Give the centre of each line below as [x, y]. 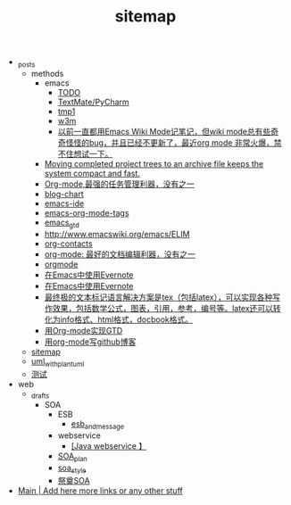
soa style [72, 468]
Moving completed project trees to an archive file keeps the [154, 163]
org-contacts [68, 244]
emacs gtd [62, 223]
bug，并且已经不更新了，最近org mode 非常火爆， [181, 142]
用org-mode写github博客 [90, 342]
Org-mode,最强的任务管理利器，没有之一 [119, 184]
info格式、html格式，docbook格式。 [127, 319]
